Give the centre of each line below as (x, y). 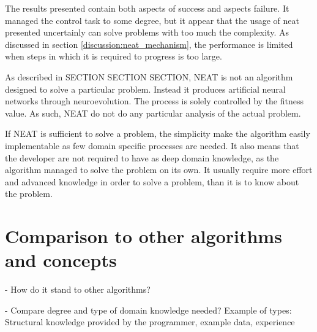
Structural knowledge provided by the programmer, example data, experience (150, 322)
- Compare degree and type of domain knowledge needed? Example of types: (148, 310)
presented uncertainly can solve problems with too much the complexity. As (147, 32)
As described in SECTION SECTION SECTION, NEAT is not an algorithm (149, 76)
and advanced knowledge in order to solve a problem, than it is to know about (152, 181)
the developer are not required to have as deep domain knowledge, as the (142, 157)
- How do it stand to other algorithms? (78, 289)
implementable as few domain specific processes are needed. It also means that (152, 145)
